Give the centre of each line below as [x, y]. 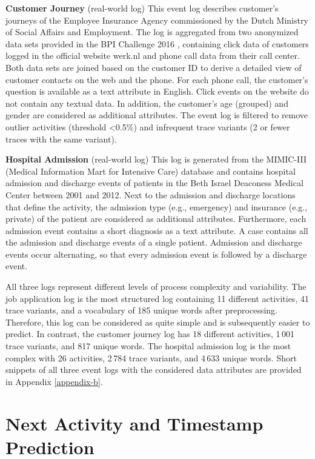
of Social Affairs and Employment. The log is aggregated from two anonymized [152, 32]
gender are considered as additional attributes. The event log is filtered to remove [157, 115]
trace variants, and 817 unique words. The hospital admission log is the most [148, 346]
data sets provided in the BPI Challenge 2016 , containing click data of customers [157, 43]
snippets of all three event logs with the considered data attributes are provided [154, 370]
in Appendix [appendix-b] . [54, 381]
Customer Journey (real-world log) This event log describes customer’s [142, 8]
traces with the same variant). [61, 139]
